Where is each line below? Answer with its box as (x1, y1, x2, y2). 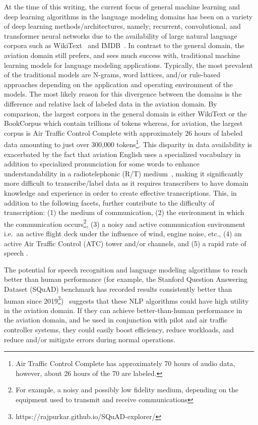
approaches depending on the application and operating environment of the (4, 79, 233, 89)
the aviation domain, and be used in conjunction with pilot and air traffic (4, 315, 228, 325)
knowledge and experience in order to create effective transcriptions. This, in (4, 187, 237, 198)
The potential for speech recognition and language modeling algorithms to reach (4, 264, 248, 274)
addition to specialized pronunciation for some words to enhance (4, 159, 199, 169)
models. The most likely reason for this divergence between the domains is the (4, 89, 242, 99)
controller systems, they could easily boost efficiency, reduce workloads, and (4, 324, 234, 334)
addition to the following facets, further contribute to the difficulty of (4, 197, 215, 208)
